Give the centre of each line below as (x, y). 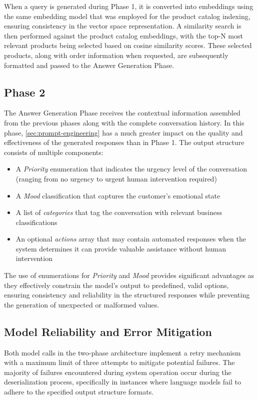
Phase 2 (25, 92)
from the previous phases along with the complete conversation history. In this (124, 122)
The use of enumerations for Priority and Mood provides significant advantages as (129, 275)
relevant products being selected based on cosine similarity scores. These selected (128, 45)
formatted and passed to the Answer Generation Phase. (89, 65)
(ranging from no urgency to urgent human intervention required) (116, 178)
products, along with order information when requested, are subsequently (116, 55)
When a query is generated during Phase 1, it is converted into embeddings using (129, 6)
